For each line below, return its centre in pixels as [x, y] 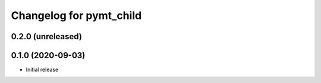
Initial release [42, 70]
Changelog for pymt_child [76, 15]
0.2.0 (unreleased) [47, 36]
